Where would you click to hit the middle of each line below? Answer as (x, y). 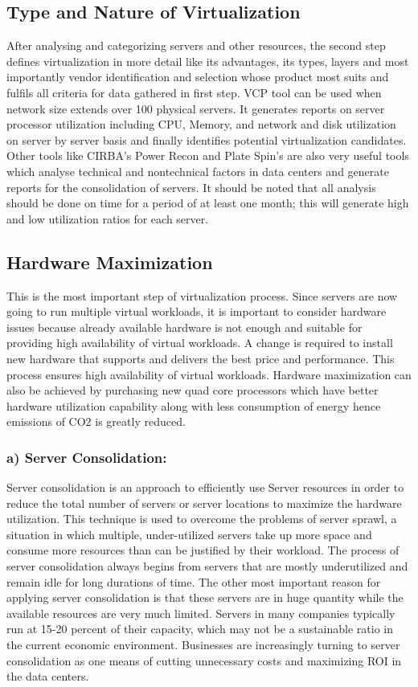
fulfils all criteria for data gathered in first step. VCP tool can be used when (194, 92)
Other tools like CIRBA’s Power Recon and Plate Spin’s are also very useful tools (208, 155)
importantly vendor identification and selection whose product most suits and (198, 77)
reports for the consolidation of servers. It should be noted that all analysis (191, 187)
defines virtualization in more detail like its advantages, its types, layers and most (208, 61)
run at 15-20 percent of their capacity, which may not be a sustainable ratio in (200, 629)
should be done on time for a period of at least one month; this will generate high (208, 203)
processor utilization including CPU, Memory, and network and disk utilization (201, 124)
